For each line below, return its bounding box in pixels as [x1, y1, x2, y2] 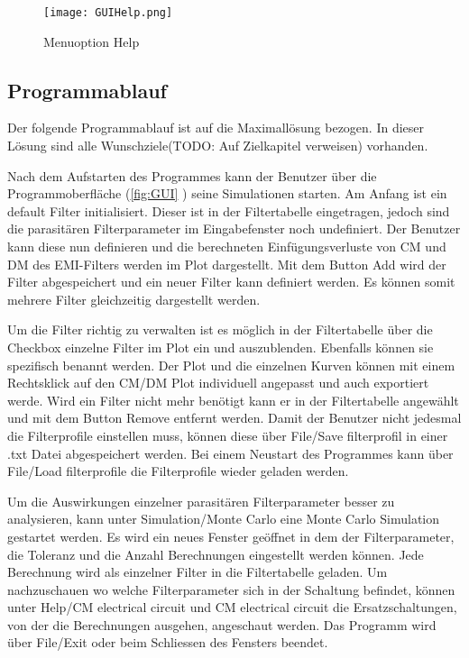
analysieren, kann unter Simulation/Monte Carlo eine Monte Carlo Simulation [7, 509, 440, 528]
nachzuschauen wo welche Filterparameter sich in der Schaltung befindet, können [7, 580, 455, 599]
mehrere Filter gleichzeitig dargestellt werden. [7, 289, 261, 308]
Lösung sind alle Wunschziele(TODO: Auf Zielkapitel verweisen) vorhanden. [7, 136, 428, 155]
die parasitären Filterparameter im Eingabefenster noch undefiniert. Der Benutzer [7, 219, 461, 238]
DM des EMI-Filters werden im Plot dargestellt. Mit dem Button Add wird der [7, 254, 446, 273]
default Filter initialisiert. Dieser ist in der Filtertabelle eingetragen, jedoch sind [7, 201, 450, 220]
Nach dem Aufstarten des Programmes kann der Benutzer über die [7, 166, 377, 185]
